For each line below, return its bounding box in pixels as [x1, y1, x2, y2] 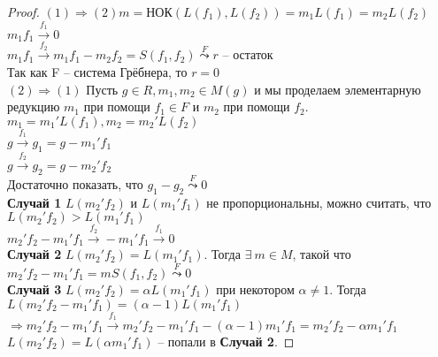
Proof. [7, 3, 40, 20]
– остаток [222, 45, 273, 64]
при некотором [216, 279, 295, 298]
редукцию [7, 97, 60, 116]
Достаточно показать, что [7, 175, 143, 194]
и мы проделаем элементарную [254, 80, 421, 98]
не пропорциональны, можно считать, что [206, 193, 432, 211]
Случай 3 [7, 279, 62, 298]
